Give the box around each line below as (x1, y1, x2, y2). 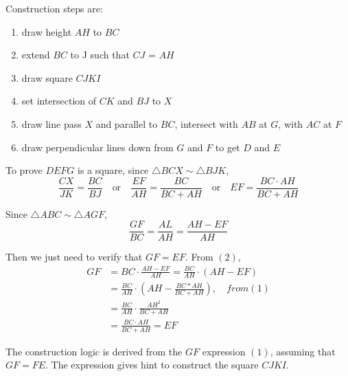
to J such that (70, 47, 130, 62)
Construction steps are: (5, 1, 103, 15)
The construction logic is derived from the (5, 344, 183, 358)
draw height (21, 24, 72, 38)
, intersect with (174, 116, 238, 131)
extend (21, 47, 50, 62)
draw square (21, 70, 73, 85)
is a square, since (78, 163, 149, 177)
